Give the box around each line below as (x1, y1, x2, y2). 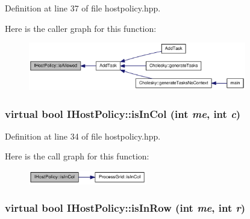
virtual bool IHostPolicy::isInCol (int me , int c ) (5, 106, 241, 121)
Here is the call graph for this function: (5, 150, 149, 162)
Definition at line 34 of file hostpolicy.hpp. (5, 129, 161, 142)
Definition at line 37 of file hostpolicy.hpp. (5, 2, 161, 14)
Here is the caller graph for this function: (5, 22, 157, 34)
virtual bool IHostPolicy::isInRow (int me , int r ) (5, 200, 246, 215)
